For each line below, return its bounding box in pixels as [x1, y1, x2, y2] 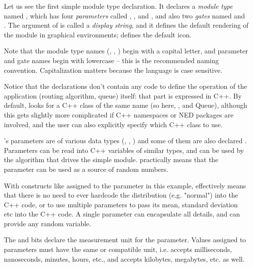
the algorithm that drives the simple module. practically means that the [4, 154, 219, 165]
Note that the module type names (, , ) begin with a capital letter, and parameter [4, 46, 248, 56]
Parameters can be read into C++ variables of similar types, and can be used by [4, 145, 244, 155]
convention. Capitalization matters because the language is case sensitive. [4, 65, 222, 75]
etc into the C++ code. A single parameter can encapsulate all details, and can [4, 209, 240, 219]
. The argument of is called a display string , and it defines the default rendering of [4, 20, 249, 30]
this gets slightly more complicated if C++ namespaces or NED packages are [4, 109, 234, 119]
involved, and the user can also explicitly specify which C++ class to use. [4, 119, 223, 129]
